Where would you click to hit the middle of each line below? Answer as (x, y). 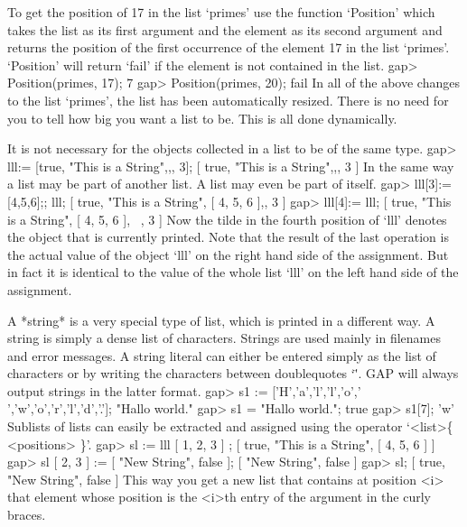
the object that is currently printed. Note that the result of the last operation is (228, 237)
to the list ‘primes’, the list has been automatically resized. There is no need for (228, 100)
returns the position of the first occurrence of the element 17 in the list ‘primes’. (229, 47)
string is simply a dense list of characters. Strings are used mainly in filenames (224, 338)
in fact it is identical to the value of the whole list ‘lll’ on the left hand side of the (233, 272)
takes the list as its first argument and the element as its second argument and (225, 29)
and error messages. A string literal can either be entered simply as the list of (222, 355)
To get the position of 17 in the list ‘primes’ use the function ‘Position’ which (221, 12)
